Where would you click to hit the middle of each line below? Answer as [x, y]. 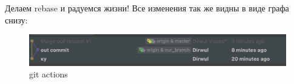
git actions [48, 74]
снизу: [16, 19]
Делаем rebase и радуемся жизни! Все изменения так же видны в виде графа [147, 8]
